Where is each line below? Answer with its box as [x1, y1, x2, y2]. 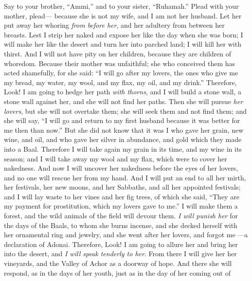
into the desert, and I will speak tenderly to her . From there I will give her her [4, 248, 237, 259]
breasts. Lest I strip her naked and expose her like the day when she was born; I [4, 29, 243, 39]
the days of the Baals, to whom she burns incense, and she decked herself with [4, 220, 237, 230]
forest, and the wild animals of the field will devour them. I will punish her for [4, 211, 238, 221]
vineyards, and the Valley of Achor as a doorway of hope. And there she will [4, 258, 232, 268]
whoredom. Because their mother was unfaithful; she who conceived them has [4, 58, 235, 68]
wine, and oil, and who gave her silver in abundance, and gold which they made [4, 134, 242, 144]
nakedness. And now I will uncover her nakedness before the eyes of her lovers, [4, 163, 238, 173]
